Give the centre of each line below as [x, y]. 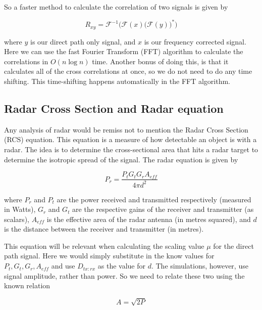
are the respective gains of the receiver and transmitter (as [163, 209]
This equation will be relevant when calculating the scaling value [104, 246]
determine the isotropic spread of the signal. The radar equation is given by [121, 159]
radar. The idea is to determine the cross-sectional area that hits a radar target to [131, 149]
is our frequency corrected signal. [195, 41]
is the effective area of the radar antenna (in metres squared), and [149, 219]
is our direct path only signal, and [83, 41]
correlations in [26, 61]
